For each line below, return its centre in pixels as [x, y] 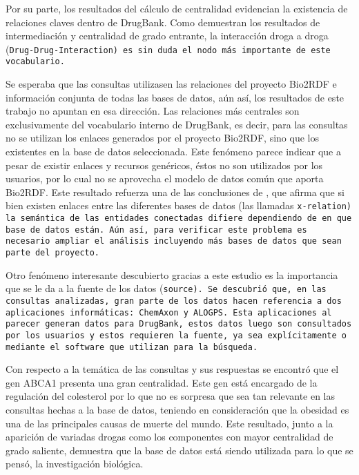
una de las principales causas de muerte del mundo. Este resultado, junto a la [169, 423]
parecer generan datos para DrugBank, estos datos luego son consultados [179, 324]
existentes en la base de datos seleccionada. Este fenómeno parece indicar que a [173, 152]
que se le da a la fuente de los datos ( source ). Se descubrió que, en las [166, 288]
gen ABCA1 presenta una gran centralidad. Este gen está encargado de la [162, 382]
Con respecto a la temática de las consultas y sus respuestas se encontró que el [172, 369]
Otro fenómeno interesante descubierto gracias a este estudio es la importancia [172, 274]
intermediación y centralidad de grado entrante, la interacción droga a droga [167, 36]
